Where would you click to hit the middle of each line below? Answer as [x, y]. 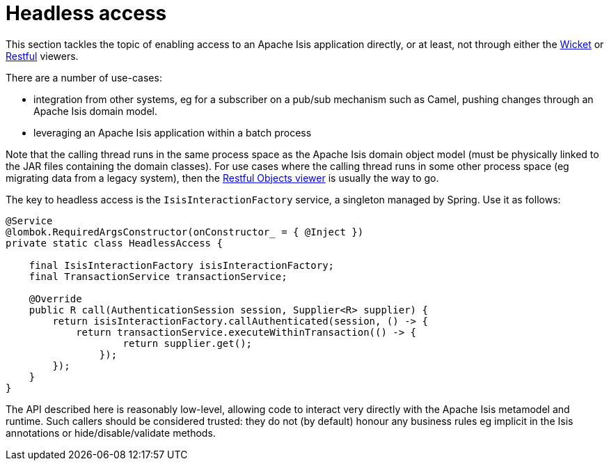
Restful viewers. [42, 56]
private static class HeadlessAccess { [114, 243]
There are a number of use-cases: [84, 77]
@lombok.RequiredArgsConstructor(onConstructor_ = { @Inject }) [185, 232]
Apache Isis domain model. [95, 111]
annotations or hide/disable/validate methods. [111, 433]
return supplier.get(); [188, 343]
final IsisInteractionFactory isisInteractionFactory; [182, 265]
